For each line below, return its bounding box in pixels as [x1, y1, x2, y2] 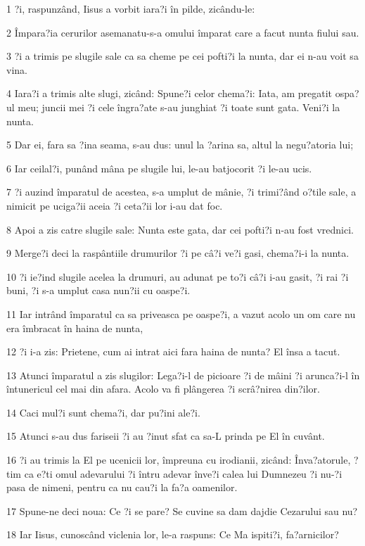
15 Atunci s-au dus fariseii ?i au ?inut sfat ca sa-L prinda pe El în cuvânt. [6, 428, 325, 443]
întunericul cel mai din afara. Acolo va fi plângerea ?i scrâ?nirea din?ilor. [6, 381, 320, 396]
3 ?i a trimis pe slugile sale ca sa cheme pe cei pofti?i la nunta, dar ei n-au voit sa [6, 49, 359, 63]
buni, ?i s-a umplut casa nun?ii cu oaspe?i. [6, 283, 191, 298]
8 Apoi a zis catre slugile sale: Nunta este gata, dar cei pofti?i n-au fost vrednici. [6, 222, 354, 236]
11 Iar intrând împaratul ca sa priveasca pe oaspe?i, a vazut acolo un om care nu [6, 306, 356, 321]
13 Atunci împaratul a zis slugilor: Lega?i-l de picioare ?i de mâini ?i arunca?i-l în [6, 367, 360, 382]
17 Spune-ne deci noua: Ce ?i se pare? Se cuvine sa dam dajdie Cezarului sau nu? [6, 503, 358, 518]
